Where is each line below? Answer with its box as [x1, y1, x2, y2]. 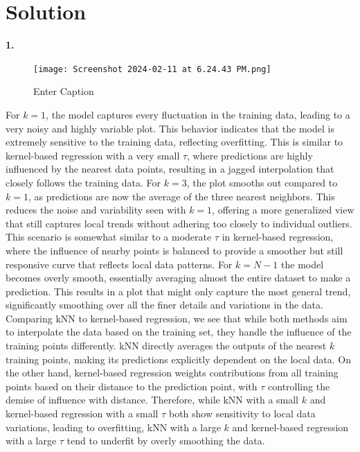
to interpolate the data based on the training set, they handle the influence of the [6, 324, 352, 339]
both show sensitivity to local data [168, 406, 316, 421]
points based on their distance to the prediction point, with [6, 379, 258, 393]
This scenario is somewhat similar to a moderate [6, 229, 212, 244]
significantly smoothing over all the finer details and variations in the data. [6, 297, 323, 312]
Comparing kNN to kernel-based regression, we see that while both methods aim [6, 311, 348, 325]
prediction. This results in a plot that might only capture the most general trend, [6, 284, 351, 298]
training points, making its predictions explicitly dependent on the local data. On [6, 351, 351, 366]
